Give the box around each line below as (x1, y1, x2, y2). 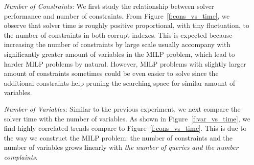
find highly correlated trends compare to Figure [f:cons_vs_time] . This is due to (4, 123, 247, 133)
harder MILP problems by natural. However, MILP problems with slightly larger (4, 58, 246, 69)
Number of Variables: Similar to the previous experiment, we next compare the (4, 103, 241, 114)
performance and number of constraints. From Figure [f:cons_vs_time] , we (4, 10, 230, 21)
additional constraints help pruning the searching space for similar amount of (4, 77, 235, 88)
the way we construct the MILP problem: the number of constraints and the (4, 132, 233, 142)
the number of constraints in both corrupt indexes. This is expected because (4, 29, 232, 40)
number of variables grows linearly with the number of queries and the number (4, 142, 239, 152)
